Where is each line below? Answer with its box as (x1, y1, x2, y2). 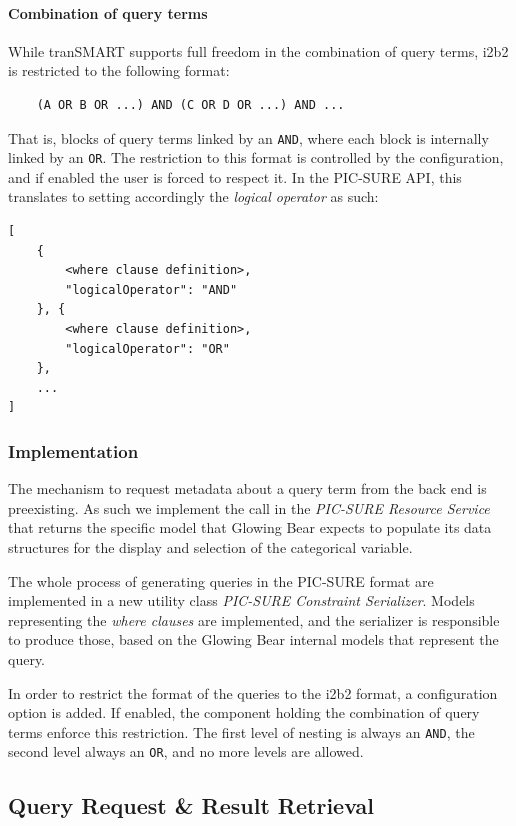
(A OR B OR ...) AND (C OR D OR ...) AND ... (36, 97, 345, 112)
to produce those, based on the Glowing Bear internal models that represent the (8, 629, 499, 650)
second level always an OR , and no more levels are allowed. (8, 741, 364, 762)
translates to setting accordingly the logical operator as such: (8, 186, 379, 207)
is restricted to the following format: (8, 60, 230, 81)
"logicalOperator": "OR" (65, 341, 230, 356)
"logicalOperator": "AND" (65, 282, 238, 297)
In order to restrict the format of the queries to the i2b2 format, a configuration (8, 682, 498, 703)
